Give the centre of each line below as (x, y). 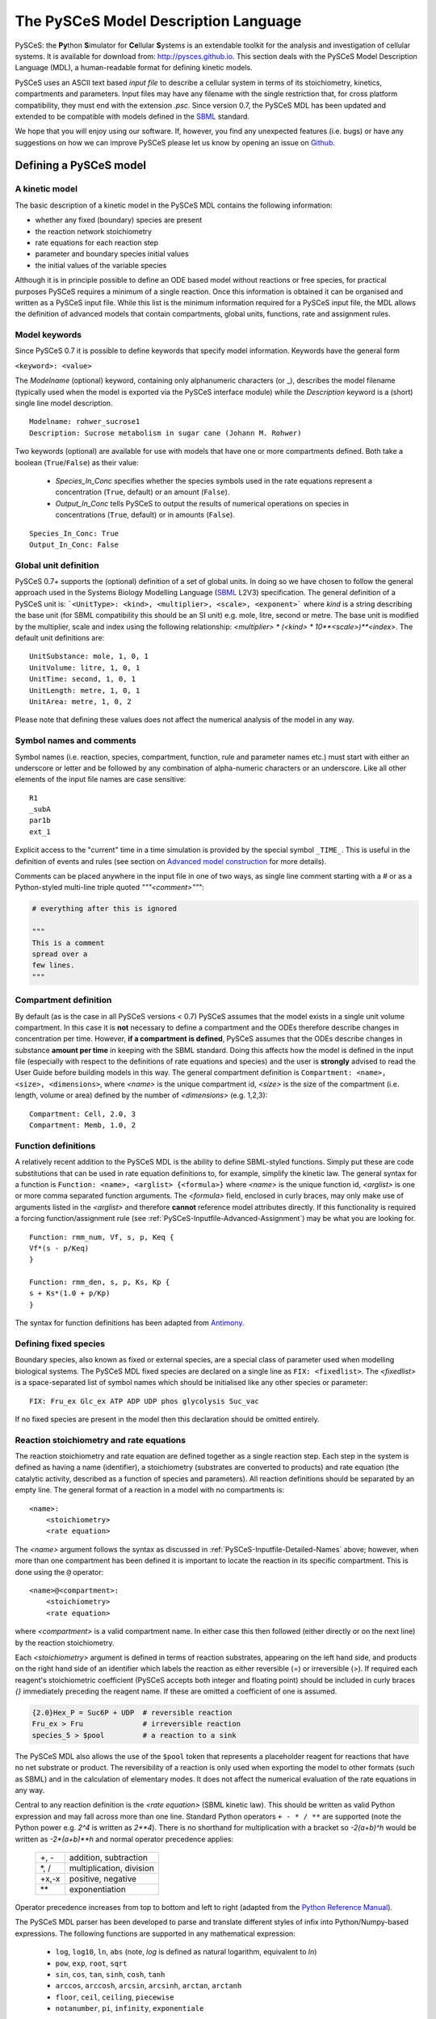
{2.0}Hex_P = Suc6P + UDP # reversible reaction (132, 1713)
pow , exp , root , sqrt (91, 1963)
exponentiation (98, 1889)
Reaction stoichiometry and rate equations (100, 1440)
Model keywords (48, 335)
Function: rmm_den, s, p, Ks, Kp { (100, 1282)
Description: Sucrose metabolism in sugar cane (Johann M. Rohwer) (166, 433)
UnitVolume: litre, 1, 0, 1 (85, 667)
